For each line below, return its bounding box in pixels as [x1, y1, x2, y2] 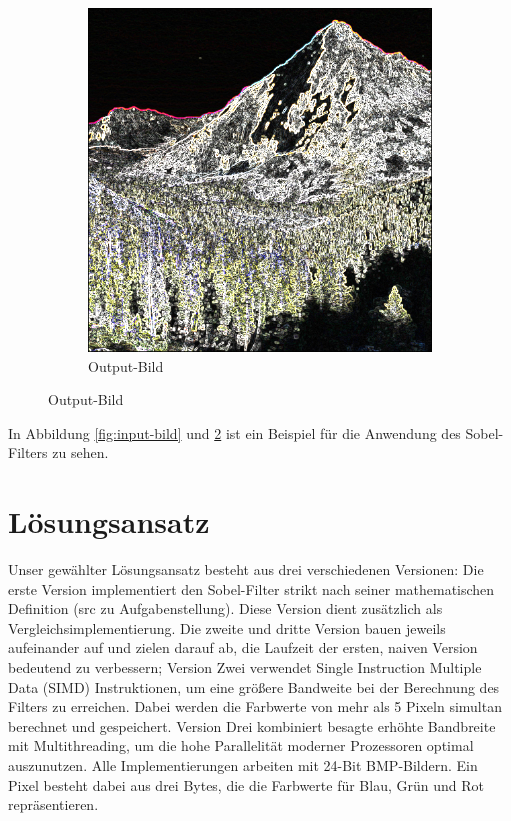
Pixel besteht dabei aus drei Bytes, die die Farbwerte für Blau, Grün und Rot [8, 774, 484, 795]
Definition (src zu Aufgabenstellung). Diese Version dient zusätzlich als [8, 598, 443, 619]
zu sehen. [52, 442, 109, 463]
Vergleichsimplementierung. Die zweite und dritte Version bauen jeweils [8, 617, 446, 638]
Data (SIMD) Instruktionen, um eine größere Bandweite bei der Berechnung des [8, 676, 500, 697]
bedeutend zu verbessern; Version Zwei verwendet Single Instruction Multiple [8, 657, 482, 678]
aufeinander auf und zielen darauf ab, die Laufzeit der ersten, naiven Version [8, 637, 478, 658]
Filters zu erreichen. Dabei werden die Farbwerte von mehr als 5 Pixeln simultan [8, 696, 502, 717]
